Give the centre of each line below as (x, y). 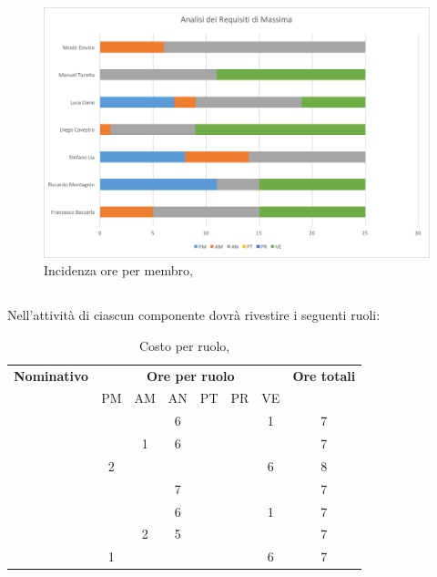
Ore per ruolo (191, 375)
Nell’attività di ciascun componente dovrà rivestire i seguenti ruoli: (194, 315)
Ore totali (324, 375)
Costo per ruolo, (184, 345)
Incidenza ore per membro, (118, 270)
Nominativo (51, 375)
